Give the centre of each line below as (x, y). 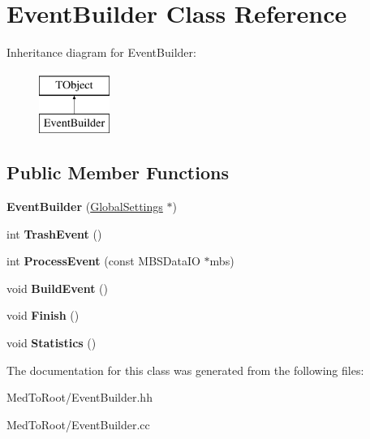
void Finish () (43, 315)
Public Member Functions (118, 172)
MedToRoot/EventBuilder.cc (78, 424)
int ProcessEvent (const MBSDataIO (103, 261)
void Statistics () (52, 343)
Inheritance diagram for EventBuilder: (101, 52)
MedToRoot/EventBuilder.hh (80, 397)
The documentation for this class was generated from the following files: (185, 370)
